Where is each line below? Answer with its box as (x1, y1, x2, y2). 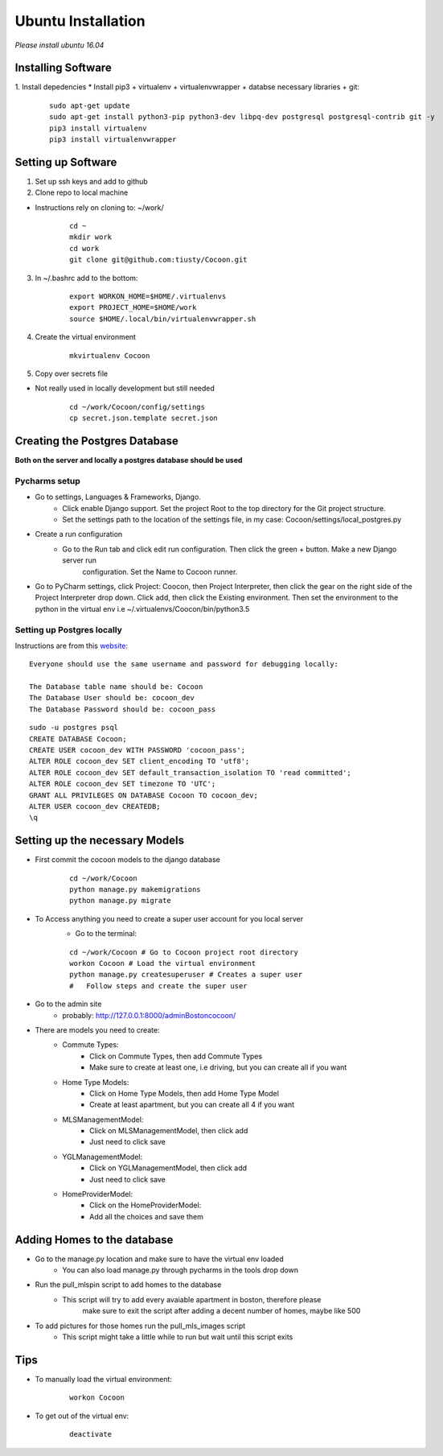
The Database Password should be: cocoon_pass (29, 704, 216, 714)
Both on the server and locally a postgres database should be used (14, 456, 243, 465)
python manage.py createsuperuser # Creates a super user (69, 970, 303, 980)
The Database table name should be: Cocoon (29, 683, 203, 691)
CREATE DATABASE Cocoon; (29, 734, 127, 744)
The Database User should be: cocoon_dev (29, 693, 195, 703)
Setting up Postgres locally (14, 624, 122, 635)
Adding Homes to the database (14, 1232, 174, 1247)
